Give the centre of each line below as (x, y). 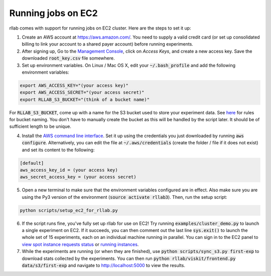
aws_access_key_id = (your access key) (69, 170)
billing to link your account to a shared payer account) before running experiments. (107, 44)
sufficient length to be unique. (40, 126)
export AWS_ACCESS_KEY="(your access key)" (74, 85)
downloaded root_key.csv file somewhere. (68, 58)
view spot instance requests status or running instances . (80, 244)
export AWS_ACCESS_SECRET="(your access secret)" (82, 92)
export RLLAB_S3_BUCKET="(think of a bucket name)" (85, 99)
